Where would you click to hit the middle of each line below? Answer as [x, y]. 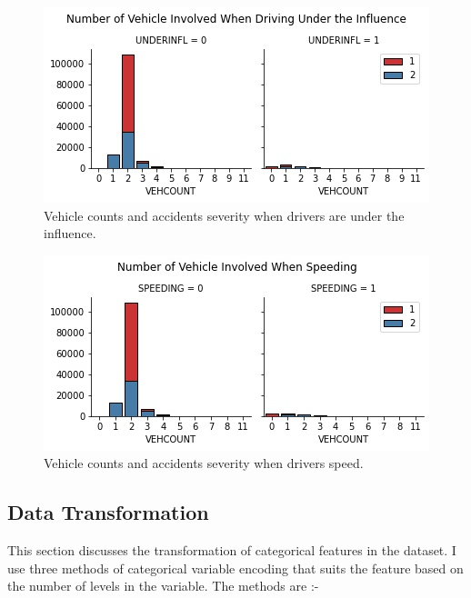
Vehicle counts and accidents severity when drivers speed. [204, 463]
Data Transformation [108, 512]
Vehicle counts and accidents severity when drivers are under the [224, 215]
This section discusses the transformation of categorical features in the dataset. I [232, 550]
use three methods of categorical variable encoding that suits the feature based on [235, 568]
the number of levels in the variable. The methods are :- [163, 586]
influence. [70, 233]
